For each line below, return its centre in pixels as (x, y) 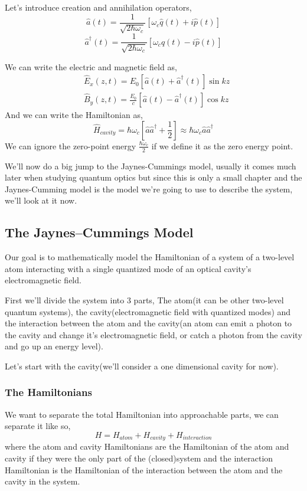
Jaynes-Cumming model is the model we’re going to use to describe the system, (149, 189)
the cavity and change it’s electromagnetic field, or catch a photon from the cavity (153, 334)
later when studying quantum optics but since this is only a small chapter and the (153, 177)
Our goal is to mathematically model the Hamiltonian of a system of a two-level (150, 257)
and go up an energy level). (54, 346)
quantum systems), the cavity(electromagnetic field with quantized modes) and (148, 311)
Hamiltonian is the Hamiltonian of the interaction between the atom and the (144, 469)
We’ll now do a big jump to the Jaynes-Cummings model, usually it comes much (151, 166)
